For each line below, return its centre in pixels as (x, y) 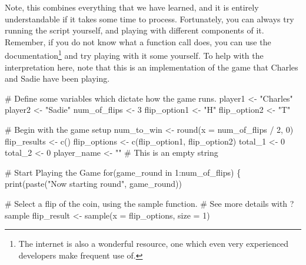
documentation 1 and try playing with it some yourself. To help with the (134, 55)
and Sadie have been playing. (57, 78)
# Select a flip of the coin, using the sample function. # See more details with (146, 203)
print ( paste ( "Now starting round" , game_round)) (93, 184)
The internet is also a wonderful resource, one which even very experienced (153, 244)
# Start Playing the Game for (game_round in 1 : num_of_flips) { (123, 172)
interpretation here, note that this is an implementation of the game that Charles (152, 67)
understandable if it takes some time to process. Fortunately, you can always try (149, 19)
